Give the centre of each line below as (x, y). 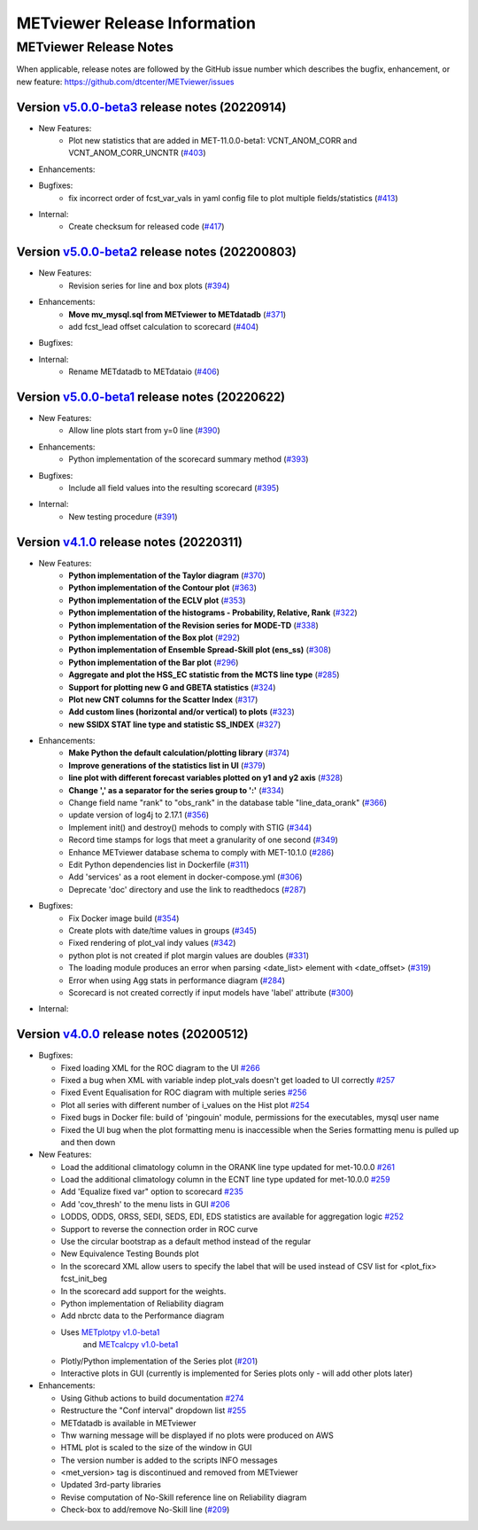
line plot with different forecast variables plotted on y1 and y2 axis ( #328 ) (206, 778)
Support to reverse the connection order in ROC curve (159, 1229)
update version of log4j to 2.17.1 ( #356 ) (139, 815)
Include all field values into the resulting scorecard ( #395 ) (174, 488)
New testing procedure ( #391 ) (123, 516)
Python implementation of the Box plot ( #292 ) (154, 637)
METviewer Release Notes (95, 47)
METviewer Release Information (136, 23)
